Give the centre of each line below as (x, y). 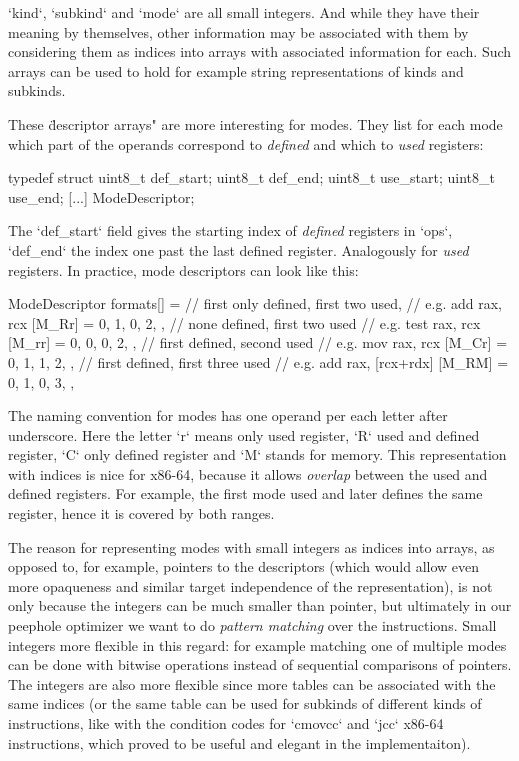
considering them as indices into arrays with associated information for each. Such (260, 51)
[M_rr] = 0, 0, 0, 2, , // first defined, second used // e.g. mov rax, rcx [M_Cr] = (258, 342)
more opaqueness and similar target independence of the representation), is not (250, 585)
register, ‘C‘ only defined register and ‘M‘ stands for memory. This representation (257, 454)
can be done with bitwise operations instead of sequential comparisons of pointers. (260, 664)
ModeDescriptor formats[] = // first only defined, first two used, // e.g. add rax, (255, 303)
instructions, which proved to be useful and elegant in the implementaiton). (239, 742)
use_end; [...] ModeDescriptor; (101, 196)
